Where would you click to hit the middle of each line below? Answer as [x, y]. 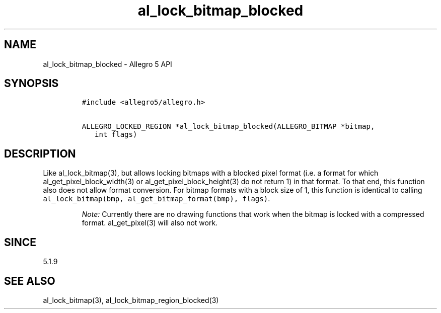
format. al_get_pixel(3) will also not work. [150, 223]
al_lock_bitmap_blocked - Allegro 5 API [107, 64]
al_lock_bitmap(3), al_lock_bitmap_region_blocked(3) [131, 300]
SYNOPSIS [31, 84]
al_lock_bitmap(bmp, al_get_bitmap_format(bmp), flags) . [157, 199]
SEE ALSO [30, 281]
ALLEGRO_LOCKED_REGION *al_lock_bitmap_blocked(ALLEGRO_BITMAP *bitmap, [228, 127]
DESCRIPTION [40, 153]
